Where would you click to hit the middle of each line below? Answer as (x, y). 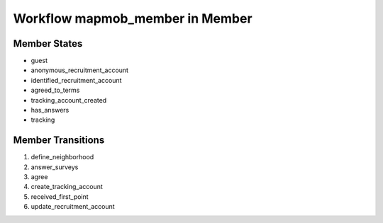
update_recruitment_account (73, 207)
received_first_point (60, 196)
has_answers (50, 110)
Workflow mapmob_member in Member (133, 18)
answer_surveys (55, 167)
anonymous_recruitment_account (80, 70)
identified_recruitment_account (76, 80)
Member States (48, 44)
